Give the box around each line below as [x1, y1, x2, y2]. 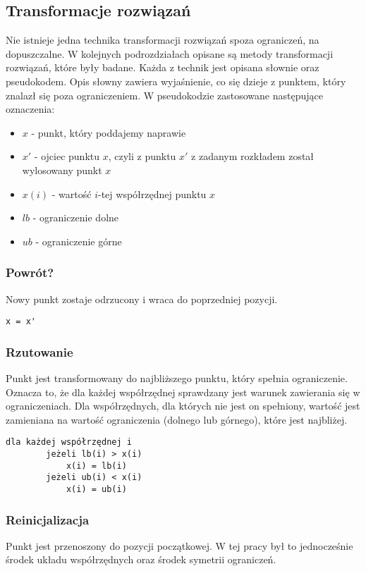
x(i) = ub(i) [66, 484, 127, 495]
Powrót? [6, 264, 54, 281]
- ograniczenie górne [35, 233, 122, 248]
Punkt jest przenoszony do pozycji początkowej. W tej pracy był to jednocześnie [6, 538, 353, 553]
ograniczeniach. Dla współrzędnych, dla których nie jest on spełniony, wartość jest [6, 398, 360, 413]
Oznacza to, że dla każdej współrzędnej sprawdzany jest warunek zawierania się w [6, 384, 360, 399]
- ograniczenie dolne [32, 210, 119, 225]
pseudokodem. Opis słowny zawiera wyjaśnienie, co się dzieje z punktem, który [6, 73, 346, 88]
